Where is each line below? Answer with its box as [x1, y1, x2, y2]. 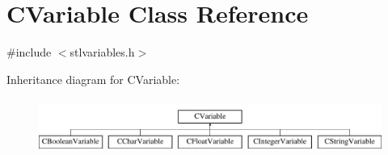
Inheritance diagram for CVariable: [6, 70, 180, 87]
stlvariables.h [70, 44, 135, 61]
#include [6, 44, 52, 61]
